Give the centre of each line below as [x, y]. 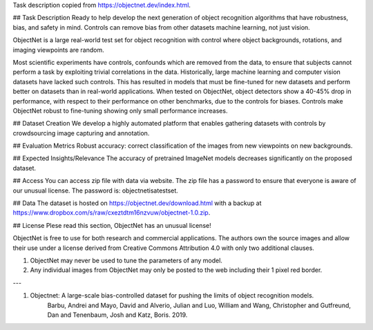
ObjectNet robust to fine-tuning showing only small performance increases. [120, 110]
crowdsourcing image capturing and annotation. [81, 133]
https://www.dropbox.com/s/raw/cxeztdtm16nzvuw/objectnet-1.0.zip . [112, 213]
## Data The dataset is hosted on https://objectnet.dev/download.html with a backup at [137, 203]
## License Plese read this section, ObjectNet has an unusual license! [112, 225]
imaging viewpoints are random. [58, 50]
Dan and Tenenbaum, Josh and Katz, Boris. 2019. [117, 315]
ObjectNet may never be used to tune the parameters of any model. [126, 260]
